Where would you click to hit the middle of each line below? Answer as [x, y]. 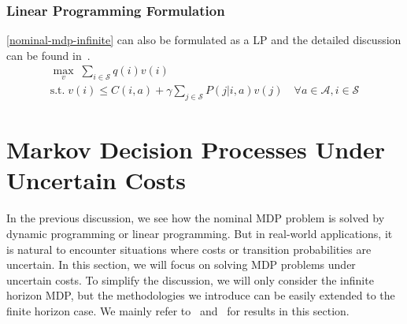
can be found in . [48, 55]
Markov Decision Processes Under [196, 149]
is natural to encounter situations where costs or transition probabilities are [189, 249]
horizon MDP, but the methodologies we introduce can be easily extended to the [201, 295]
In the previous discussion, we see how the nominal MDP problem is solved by [196, 218]
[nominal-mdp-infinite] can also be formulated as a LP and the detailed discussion [204, 40]
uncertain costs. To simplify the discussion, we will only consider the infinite [190, 279]
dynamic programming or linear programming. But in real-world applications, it [200, 233]
